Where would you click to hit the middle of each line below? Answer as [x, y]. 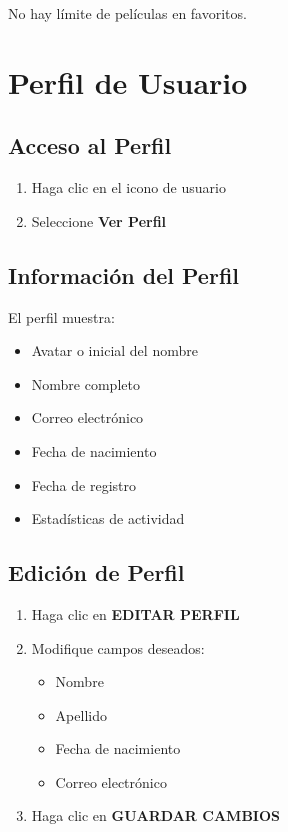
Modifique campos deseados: [118, 647]
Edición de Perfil [96, 572]
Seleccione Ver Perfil [99, 220]
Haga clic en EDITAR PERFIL [135, 613]
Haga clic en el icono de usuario [128, 187]
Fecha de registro [83, 484]
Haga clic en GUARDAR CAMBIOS [155, 815]
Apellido [81, 714]
